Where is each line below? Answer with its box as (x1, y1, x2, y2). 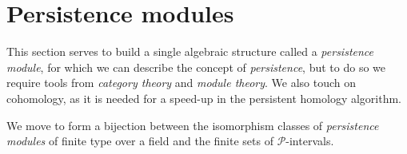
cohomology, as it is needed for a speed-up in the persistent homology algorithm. (6, 89, 402, 106)
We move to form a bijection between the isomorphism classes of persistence (6, 116, 379, 133)
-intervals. (285, 132, 334, 149)
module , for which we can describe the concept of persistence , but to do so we (6, 58, 386, 75)
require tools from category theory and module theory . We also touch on (6, 74, 357, 91)
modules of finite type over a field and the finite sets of (6, 132, 273, 149)
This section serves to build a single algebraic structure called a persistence (6, 43, 374, 60)
